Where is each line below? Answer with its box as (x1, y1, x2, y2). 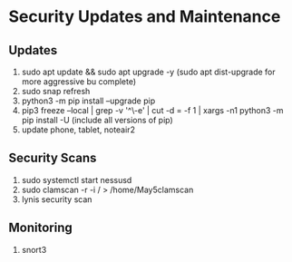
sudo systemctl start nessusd (21, 174, 132, 185)
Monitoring (8, 220, 73, 236)
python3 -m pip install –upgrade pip (21, 95, 156, 106)
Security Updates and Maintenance (8, 6, 281, 27)
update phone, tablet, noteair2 (21, 124, 135, 135)
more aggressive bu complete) (21, 76, 137, 87)
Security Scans (8, 150, 97, 166)
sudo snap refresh (21, 86, 91, 96)
